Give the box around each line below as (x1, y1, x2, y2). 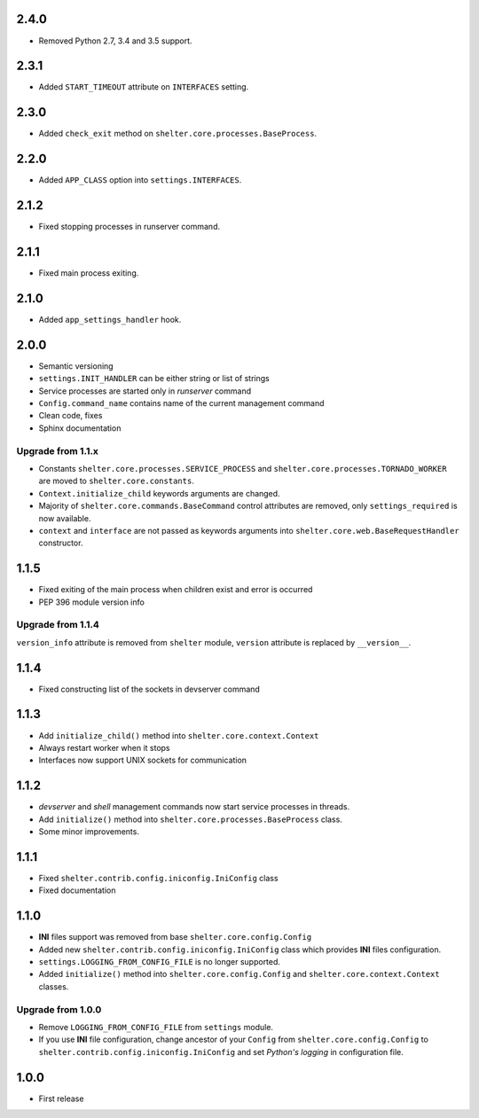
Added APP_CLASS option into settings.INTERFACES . (38, 175, 242, 185)
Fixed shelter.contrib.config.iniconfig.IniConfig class (38, 872, 279, 883)
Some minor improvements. (38, 826, 139, 837)
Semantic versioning (38, 360, 114, 371)
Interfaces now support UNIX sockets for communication (38, 754, 247, 766)
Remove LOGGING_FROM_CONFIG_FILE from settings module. (38, 1021, 274, 1032)
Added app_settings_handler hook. (38, 314, 182, 324)
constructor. (38, 537, 83, 549)
